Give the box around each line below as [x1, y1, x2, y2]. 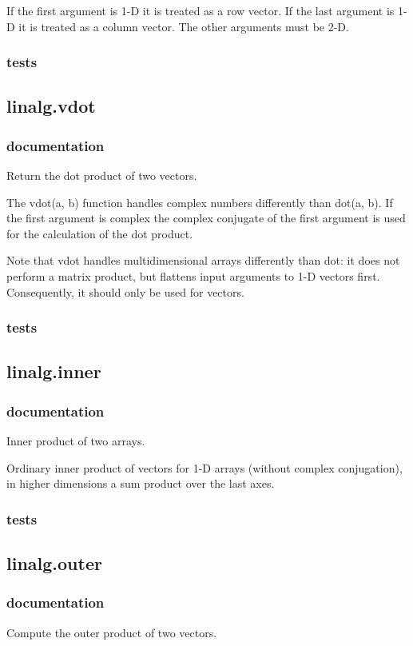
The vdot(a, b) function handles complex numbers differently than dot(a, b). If [6, 193, 393, 210]
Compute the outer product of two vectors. [6, 624, 217, 640]
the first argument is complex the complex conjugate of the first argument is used [6, 209, 406, 226]
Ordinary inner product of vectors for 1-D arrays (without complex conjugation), [6, 459, 403, 476]
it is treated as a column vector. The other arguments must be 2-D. [18, 18, 349, 34]
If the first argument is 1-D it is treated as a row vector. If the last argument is [6, 2, 395, 18]
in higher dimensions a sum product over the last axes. [6, 475, 275, 492]
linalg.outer [6, 551, 102, 576]
